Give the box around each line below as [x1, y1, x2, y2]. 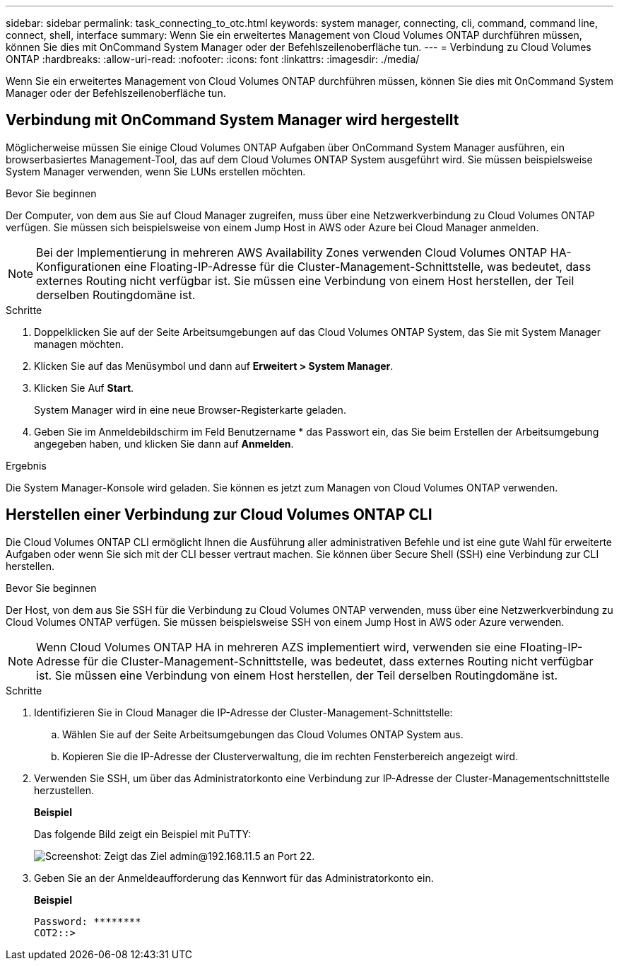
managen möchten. [34, 337, 124, 350]
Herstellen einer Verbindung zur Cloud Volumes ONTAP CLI [6, 506, 432, 524]
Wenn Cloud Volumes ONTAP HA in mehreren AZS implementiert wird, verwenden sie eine [36, 639, 517, 654]
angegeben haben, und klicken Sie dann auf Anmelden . [34, 437, 294, 450]
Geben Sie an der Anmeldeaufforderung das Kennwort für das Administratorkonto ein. [34, 871, 434, 884]
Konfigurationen [36, 259, 122, 274]
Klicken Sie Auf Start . [34, 381, 134, 394]
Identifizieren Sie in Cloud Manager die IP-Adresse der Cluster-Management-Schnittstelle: [34, 706, 453, 718]
